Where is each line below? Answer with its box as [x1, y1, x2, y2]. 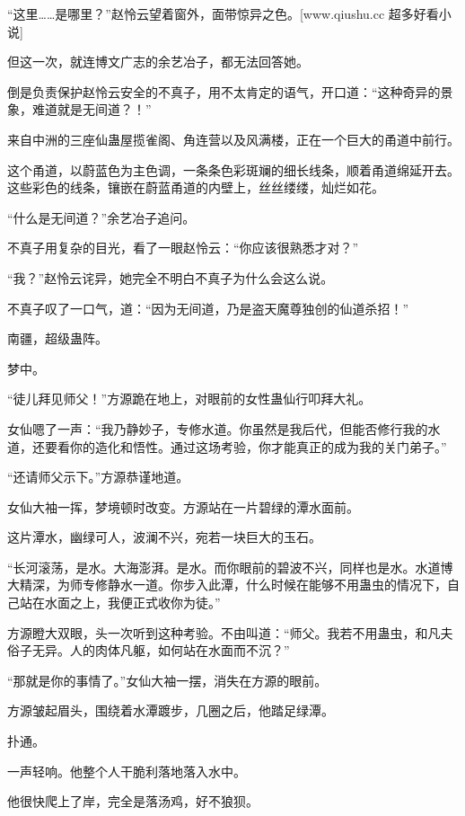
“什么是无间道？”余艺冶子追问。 [7, 208, 196, 226]
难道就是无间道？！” [31, 100, 152, 119]
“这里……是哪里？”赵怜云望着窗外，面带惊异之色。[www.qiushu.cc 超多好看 [7, 4, 439, 22]
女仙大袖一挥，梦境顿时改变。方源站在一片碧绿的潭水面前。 [7, 497, 359, 516]
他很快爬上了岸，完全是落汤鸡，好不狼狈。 [7, 792, 259, 811]
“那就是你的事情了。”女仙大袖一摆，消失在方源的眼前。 [7, 670, 328, 689]
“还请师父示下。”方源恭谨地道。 [7, 467, 189, 486]
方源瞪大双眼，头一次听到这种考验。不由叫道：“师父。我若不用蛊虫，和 [7, 623, 428, 642]
